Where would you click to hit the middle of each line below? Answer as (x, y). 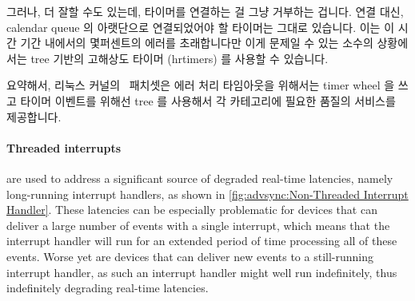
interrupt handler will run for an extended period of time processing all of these (202, 241)
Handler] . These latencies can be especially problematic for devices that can (192, 210)
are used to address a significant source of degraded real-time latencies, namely (200, 178)
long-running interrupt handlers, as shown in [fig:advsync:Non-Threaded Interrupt (207, 194)
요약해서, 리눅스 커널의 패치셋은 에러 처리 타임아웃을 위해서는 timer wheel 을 (201, 85)
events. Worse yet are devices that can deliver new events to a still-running (190, 256)
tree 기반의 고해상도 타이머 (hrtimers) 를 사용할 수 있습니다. (180, 58)
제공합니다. (34, 116)
